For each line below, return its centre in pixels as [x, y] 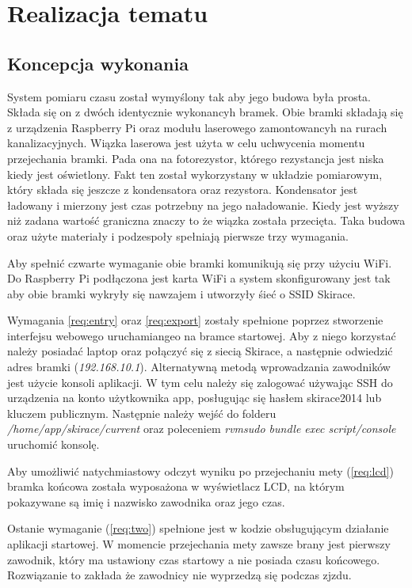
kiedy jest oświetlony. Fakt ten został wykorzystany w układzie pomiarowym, [195, 174]
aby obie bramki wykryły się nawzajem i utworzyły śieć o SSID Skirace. [181, 293]
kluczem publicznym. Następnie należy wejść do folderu [142, 413]
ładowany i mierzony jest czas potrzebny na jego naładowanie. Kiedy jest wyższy [203, 205]
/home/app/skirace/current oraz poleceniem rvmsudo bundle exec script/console [202, 429]
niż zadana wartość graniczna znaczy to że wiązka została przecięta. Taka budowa [206, 220]
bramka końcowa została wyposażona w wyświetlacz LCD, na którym [176, 486]
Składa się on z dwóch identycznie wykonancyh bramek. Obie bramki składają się [205, 112]
